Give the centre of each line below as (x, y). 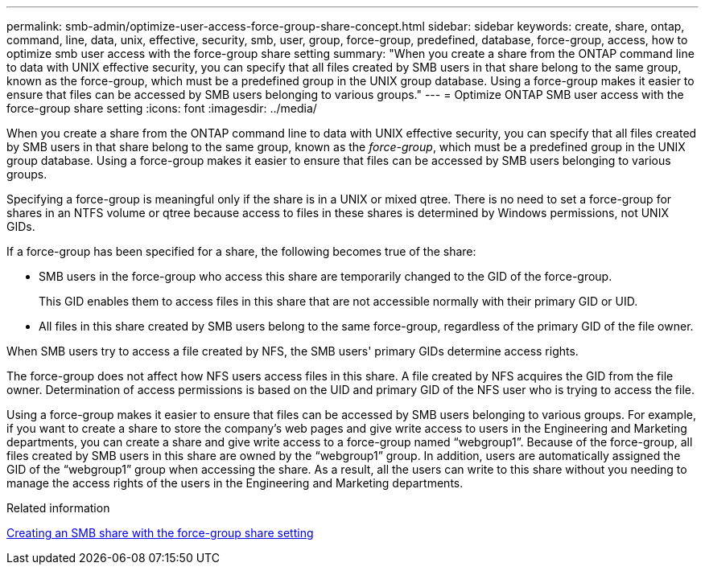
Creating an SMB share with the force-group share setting (160, 533)
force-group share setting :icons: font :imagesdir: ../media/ (162, 108)
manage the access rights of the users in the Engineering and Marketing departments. (235, 483)
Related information (58, 508)
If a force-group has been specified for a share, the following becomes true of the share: (241, 251)
